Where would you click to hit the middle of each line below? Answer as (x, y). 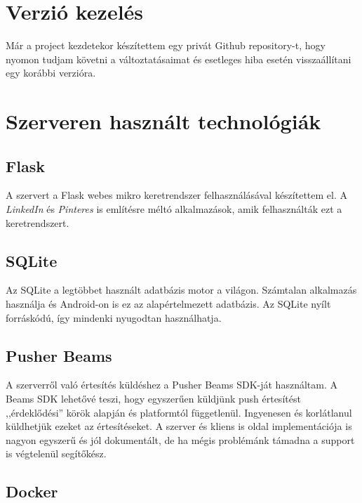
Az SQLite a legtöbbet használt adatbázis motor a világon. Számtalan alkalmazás (181, 290)
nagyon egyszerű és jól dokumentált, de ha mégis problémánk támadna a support (180, 439)
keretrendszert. (38, 222)
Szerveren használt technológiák (163, 121)
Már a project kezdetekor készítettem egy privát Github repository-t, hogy (166, 45)
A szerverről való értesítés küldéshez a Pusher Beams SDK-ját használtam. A (172, 385)
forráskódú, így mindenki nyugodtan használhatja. (114, 317)
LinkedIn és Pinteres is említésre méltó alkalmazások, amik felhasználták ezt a (174, 209)
